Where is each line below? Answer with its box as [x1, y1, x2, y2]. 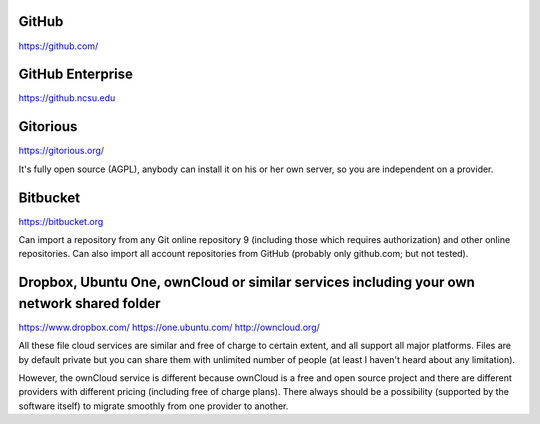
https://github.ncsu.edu [18, 92, 116, 104]
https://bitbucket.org [18, 215, 104, 227]
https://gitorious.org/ [18, 145, 105, 157]
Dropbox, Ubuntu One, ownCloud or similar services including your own [18, 274, 475, 291]
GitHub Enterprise [18, 66, 134, 83]
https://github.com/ [18, 40, 99, 52]
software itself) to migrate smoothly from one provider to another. [18, 400, 289, 412]
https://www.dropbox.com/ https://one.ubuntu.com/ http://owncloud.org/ [18, 321, 320, 333]
